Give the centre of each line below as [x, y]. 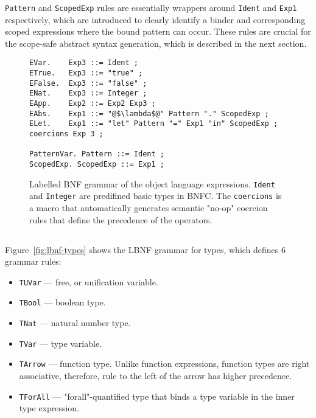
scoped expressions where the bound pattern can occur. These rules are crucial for [158, 31]
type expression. [49, 408]
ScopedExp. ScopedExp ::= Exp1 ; [97, 164]
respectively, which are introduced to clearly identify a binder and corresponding [155, 19]
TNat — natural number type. [75, 323]
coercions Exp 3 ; [66, 134]
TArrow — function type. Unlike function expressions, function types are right [164, 364]
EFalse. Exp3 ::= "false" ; [88, 83]
